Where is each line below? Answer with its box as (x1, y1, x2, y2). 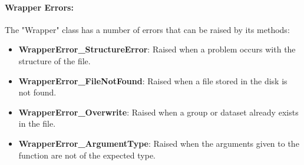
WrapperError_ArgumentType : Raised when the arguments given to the (18, 137, 299, 149)
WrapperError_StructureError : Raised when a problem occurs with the (18, 43, 296, 55)
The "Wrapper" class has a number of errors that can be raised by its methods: (5, 23, 290, 35)
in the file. (18, 117, 56, 130)
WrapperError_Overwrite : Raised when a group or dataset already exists (18, 105, 299, 118)
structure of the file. (18, 54, 91, 67)
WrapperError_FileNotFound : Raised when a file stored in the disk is (18, 74, 288, 87)
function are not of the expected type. (18, 148, 156, 161)
